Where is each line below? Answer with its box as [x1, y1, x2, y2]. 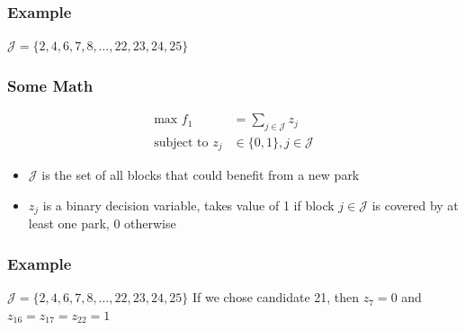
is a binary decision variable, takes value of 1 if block [42, 195, 335, 214]
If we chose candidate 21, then [192, 288, 360, 307]
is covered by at [371, 195, 459, 214]
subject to [154, 136, 209, 149]
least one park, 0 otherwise [28, 214, 176, 233]
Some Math [7, 74, 94, 96]
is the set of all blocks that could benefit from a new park [41, 165, 360, 184]
